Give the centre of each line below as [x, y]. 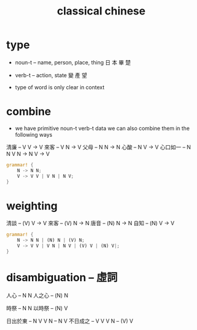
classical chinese [101, 11]
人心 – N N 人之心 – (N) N [37, 295]
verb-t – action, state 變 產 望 [51, 75]
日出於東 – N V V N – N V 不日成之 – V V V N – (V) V [70, 321]
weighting [32, 206]
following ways [33, 134]
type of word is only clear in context [60, 87]
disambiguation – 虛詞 [62, 278]
